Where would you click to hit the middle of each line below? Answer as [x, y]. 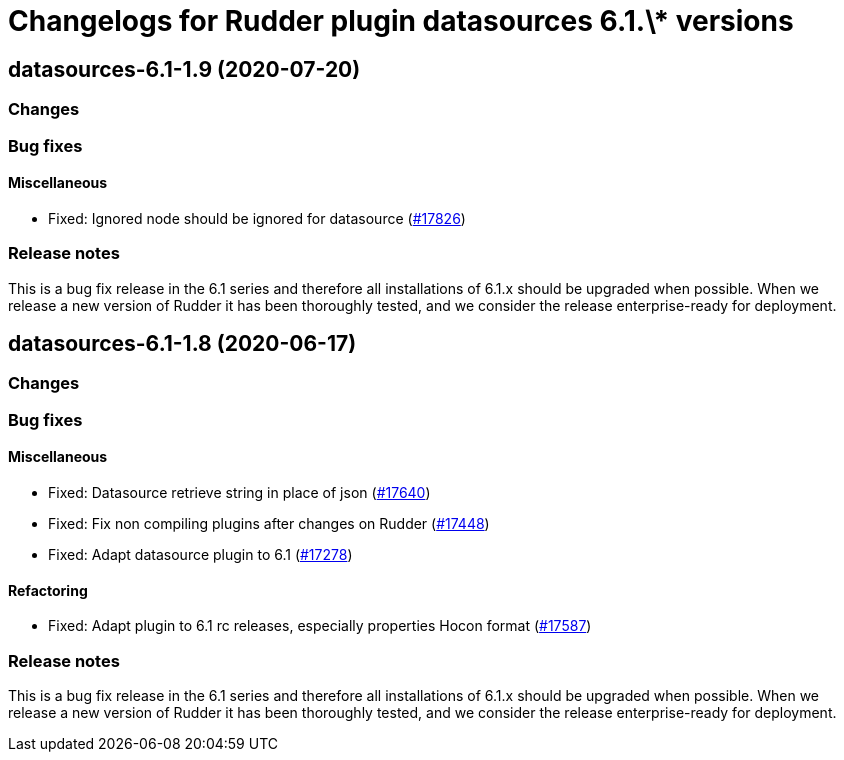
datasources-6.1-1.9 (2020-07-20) [184, 69]
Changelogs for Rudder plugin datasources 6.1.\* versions [401, 21]
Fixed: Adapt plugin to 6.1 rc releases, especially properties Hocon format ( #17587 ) [320, 626]
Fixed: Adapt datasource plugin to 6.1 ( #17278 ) [200, 554]
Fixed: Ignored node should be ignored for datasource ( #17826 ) [257, 218]
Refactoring [48, 590]
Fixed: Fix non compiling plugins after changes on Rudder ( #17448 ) [269, 523]
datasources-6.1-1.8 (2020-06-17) [182, 343]
